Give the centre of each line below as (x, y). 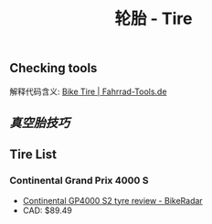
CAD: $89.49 (48, 210)
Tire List (33, 155)
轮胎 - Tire (154, 19)
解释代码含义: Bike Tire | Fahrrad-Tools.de (88, 91)
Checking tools (53, 68)
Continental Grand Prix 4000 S (79, 181)
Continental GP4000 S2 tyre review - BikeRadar (112, 200)
